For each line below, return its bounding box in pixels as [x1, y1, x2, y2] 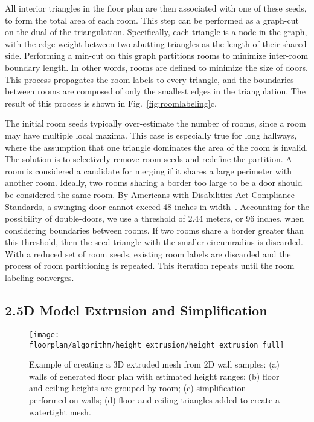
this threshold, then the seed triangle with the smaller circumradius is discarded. [5, 236, 303, 248]
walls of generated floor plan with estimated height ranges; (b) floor [29, 369, 280, 382]
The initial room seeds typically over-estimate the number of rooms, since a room [5, 117, 306, 130]
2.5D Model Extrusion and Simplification [5, 301, 268, 320]
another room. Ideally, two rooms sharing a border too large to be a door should [5, 176, 303, 189]
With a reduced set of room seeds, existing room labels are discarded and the [5, 247, 291, 260]
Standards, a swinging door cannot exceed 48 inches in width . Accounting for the [5, 200, 309, 213]
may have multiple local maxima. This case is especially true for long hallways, [5, 128, 297, 141]
